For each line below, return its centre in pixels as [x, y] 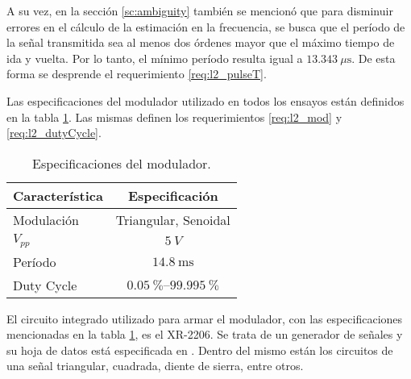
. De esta [374, 58]
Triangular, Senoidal [173, 219]
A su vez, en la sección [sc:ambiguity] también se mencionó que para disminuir [200, 10]
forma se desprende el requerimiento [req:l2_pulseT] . [137, 74]
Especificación [173, 195]
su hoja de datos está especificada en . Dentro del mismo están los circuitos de [200, 350]
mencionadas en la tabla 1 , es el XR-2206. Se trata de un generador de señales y [205, 334]
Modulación [46, 219]
